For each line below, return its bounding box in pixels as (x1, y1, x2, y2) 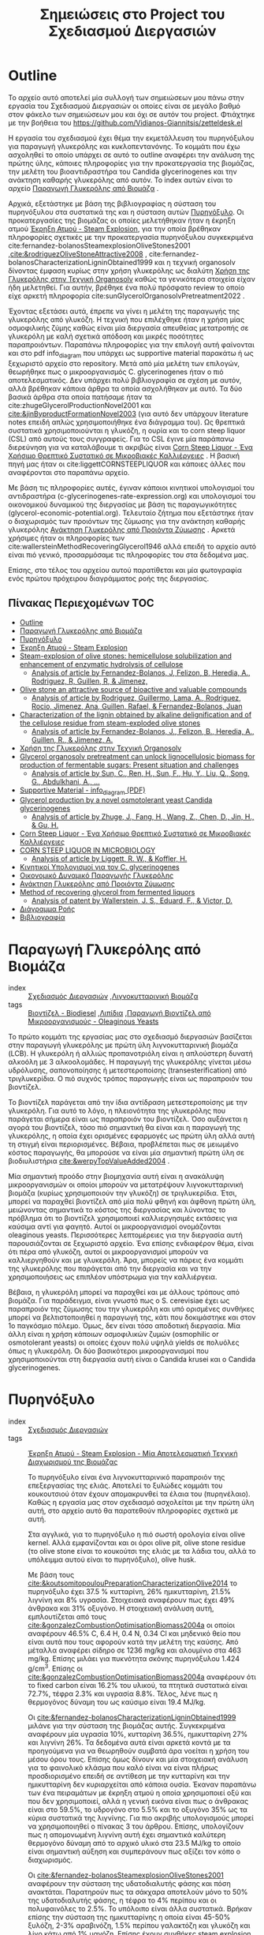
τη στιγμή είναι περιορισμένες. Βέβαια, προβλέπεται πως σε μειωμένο (8, 1140, 239, 1149)
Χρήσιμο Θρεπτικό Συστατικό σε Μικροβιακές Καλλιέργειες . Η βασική (8, 451, 240, 460)
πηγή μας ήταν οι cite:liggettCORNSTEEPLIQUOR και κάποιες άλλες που (8, 459, 246, 469)
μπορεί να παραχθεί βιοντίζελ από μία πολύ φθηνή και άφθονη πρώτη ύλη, (8, 1197, 256, 1207)
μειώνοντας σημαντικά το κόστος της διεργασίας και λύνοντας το (8, 1205, 226, 1215)
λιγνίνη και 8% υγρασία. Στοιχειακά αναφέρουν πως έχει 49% (28, 1596, 235, 1605)
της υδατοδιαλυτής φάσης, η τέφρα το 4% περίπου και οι (28, 1896, 217, 1905)
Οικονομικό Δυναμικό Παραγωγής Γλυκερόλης (19, 870, 174, 881)
